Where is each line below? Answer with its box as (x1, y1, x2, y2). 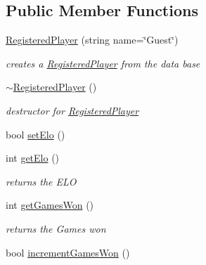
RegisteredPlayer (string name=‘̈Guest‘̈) (6, 32, 179, 47)
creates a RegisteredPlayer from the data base (6, 56, 200, 70)
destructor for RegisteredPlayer (6, 103, 139, 117)
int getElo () (6, 150, 60, 165)
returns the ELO (6, 174, 77, 188)
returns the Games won (6, 221, 106, 235)
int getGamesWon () (6, 198, 94, 212)
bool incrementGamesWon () (6, 245, 130, 259)
